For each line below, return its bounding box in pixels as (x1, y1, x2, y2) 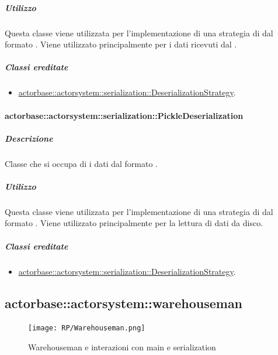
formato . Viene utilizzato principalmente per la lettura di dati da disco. (5, 217, 263, 229)
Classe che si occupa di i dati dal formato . (5, 157, 158, 169)
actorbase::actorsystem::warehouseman (5, 293, 243, 312)
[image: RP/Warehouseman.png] (28, 324, 145, 333)
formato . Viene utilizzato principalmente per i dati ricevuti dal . (5, 38, 237, 50)
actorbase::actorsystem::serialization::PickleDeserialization (5, 109, 244, 121)
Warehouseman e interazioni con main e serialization (28, 341, 216, 353)
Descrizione (5, 132, 53, 144)
